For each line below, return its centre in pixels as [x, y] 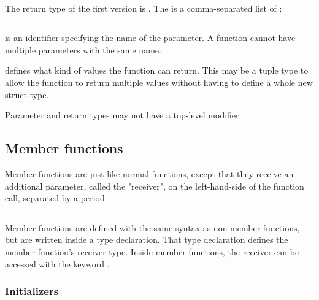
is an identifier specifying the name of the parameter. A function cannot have [150, 38]
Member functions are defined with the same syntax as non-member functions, [152, 227]
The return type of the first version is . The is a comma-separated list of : [144, 8]
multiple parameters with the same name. [83, 49]
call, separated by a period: [56, 198]
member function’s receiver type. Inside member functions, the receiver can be [152, 251]
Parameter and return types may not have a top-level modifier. [123, 115]
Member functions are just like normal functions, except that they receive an [149, 173]
